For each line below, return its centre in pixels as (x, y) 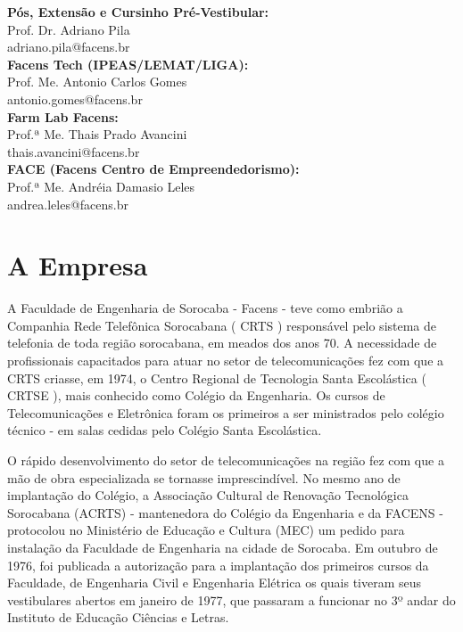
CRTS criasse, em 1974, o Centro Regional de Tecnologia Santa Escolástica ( (217, 378)
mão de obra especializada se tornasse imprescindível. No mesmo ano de (204, 477)
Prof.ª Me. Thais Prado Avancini (97, 134)
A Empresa (78, 265)
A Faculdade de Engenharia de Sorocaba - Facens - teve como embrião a (205, 308)
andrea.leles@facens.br (68, 204)
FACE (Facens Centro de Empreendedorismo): (153, 169)
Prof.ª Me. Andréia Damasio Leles (101, 186)
